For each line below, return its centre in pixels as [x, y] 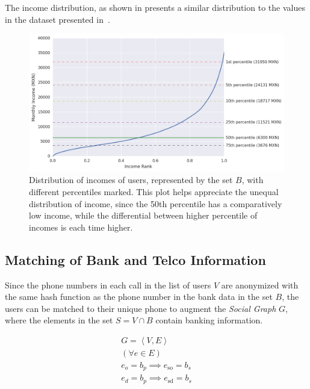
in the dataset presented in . [57, 19]
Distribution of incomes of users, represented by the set [131, 180]
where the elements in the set [59, 320]
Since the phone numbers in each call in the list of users [108, 285]
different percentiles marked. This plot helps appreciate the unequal [154, 191]
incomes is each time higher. [81, 227]
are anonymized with [260, 285]
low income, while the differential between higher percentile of [143, 215]
